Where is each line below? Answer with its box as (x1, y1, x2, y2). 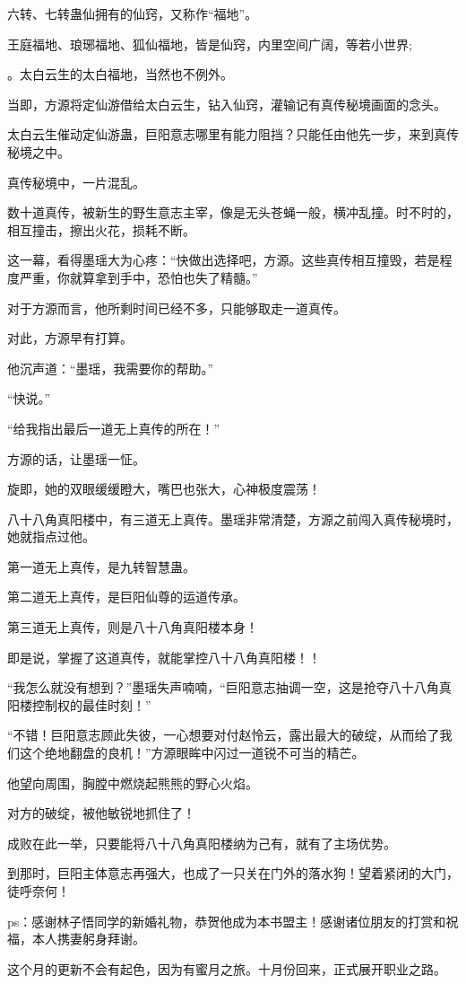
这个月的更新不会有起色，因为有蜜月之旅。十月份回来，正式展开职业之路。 (7, 959, 446, 978)
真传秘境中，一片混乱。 (7, 172, 145, 191)
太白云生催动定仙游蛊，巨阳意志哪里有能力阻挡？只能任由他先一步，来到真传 (7, 125, 459, 144)
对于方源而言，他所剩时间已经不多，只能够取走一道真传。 (7, 298, 346, 317)
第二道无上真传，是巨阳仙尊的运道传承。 (7, 587, 246, 606)
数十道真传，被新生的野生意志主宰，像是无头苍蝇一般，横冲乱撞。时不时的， (7, 203, 459, 222)
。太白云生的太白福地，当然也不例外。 (7, 65, 233, 83)
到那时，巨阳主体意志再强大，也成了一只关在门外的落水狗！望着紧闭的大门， (7, 864, 459, 883)
